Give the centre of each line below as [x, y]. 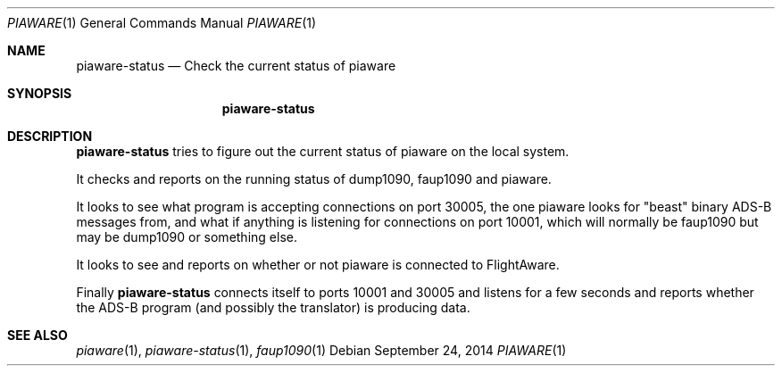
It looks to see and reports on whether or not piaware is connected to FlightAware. [318, 265]
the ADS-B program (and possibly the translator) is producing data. [273, 307]
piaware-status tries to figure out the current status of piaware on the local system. [323, 151]
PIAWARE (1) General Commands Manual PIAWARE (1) [162, 23]
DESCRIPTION [50, 136]
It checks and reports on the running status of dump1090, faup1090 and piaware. [314, 179]
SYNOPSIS [40, 93]
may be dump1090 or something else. [187, 237]
